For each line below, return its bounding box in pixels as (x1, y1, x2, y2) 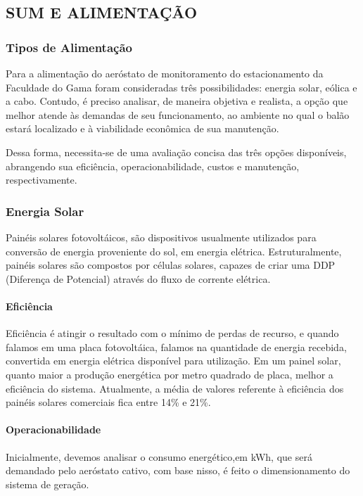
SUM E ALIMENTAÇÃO (6, 1, 198, 23)
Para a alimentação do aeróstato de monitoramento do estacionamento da (6, 66, 324, 80)
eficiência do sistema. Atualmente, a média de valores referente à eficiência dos (6, 381, 344, 395)
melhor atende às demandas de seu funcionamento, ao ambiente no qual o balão (6, 107, 350, 122)
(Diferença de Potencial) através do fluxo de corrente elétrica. (6, 271, 271, 286)
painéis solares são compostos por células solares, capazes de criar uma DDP (6, 257, 336, 272)
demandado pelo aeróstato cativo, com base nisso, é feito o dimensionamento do (6, 463, 350, 478)
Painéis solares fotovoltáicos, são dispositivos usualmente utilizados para (6, 229, 317, 244)
